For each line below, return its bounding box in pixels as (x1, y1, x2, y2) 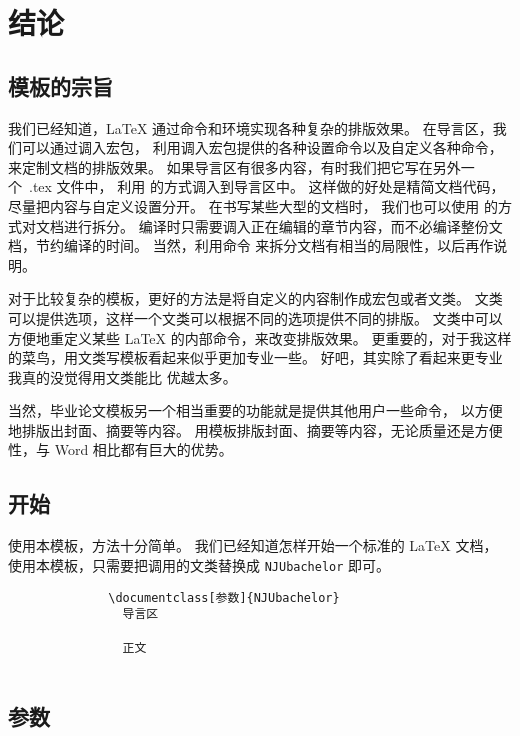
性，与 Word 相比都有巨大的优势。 (8, 439, 233, 460)
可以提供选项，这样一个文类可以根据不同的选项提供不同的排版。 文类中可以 (8, 307, 503, 328)
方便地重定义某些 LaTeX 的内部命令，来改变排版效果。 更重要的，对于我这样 (8, 327, 512, 348)
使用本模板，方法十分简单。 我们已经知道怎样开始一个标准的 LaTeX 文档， (8, 535, 498, 556)
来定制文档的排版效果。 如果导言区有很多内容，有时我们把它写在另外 (8, 156, 461, 177)
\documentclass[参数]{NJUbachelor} (108, 590, 340, 605)
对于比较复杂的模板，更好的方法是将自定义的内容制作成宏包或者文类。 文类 (8, 288, 503, 309)
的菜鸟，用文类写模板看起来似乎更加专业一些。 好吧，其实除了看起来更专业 (8, 347, 503, 368)
